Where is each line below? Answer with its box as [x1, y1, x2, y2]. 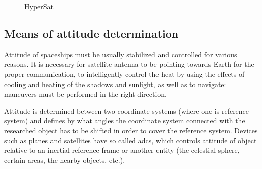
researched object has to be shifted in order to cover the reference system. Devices [4, 125, 258, 135]
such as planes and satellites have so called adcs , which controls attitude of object [4, 135, 257, 145]
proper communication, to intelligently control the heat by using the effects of [4, 68, 245, 79]
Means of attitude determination [4, 25, 179, 41]
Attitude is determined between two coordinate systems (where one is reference [4, 105, 249, 116]
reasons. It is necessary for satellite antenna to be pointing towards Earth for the [4, 59, 254, 69]
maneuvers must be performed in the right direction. [4, 89, 167, 99]
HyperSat [24, 1, 54, 11]
